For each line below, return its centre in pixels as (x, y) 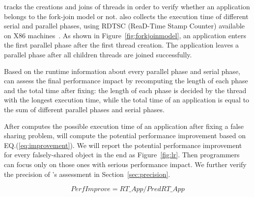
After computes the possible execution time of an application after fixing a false (124, 126)
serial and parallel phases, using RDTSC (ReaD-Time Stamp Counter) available (125, 26)
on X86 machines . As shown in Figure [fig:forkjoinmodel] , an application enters (125, 35)
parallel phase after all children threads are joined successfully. (98, 54)
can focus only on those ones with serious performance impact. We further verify (125, 164)
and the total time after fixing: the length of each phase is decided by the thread (125, 90)
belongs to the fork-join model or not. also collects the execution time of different (126, 16)
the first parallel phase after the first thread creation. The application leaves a (122, 45)
